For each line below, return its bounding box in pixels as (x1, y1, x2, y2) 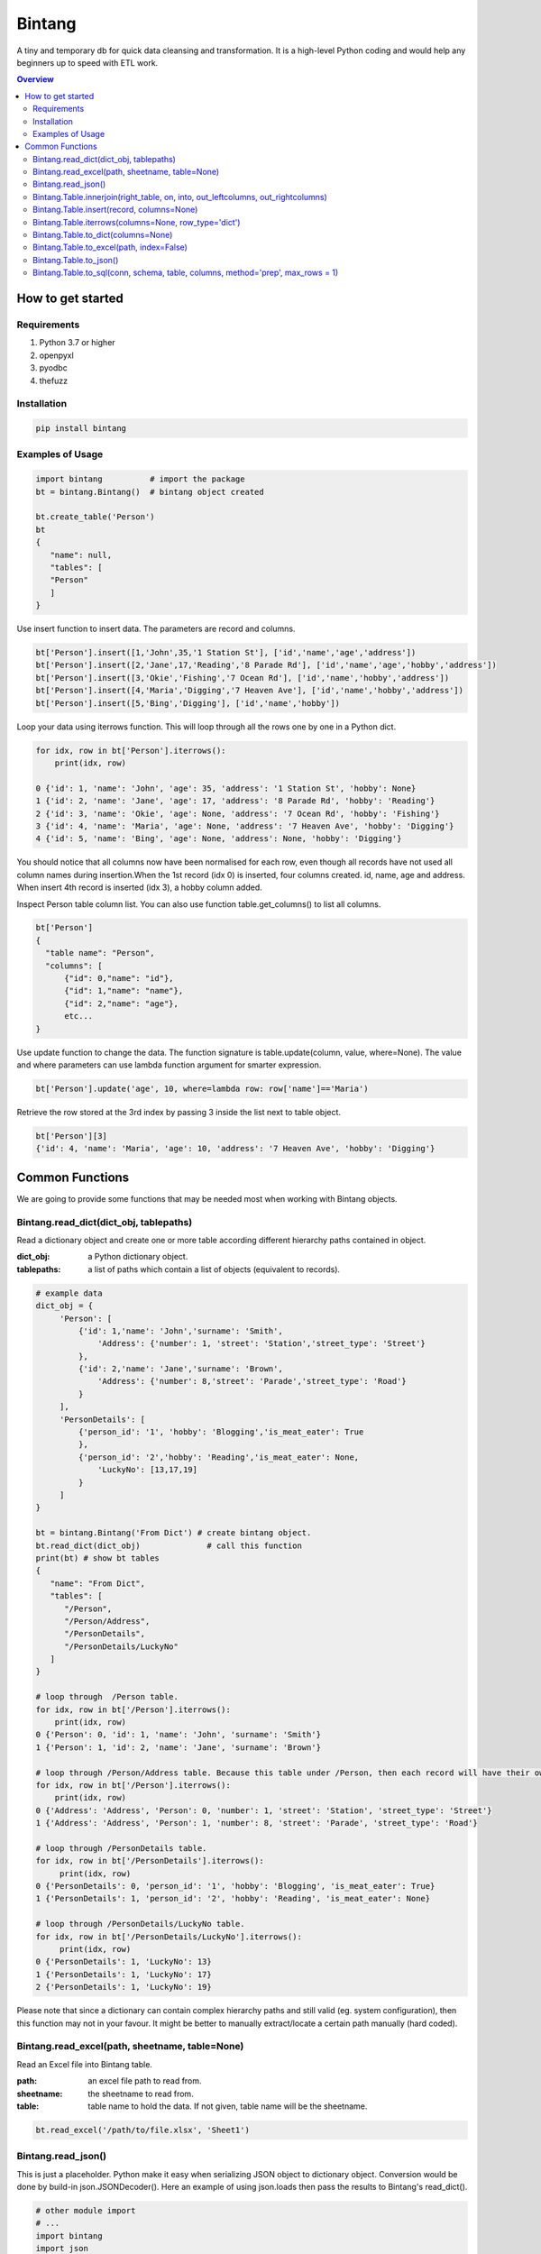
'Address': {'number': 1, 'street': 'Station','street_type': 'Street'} (97, 1339, 426, 1349)
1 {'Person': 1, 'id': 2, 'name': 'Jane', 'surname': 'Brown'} (35, 1742, 322, 1753)
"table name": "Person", (45, 948, 155, 958)
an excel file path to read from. (87, 2075, 202, 2086)
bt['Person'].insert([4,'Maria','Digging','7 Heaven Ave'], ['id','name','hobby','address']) (35, 685, 464, 696)
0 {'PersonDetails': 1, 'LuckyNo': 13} (35, 1956, 212, 1967)
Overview (16, 74, 54, 85)
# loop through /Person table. (35, 1691, 179, 1702)
